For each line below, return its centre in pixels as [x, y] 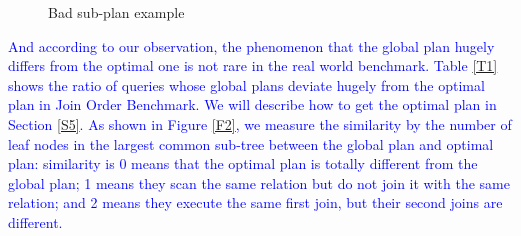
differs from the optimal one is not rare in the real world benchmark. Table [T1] [253, 65]
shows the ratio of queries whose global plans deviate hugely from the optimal [246, 84]
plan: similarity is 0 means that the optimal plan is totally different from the [243, 163]
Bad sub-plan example [116, 12]
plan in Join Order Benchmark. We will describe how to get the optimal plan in [252, 104]
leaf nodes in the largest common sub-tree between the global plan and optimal [251, 143]
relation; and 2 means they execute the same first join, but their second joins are [255, 202]
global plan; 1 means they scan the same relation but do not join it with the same [259, 182]
